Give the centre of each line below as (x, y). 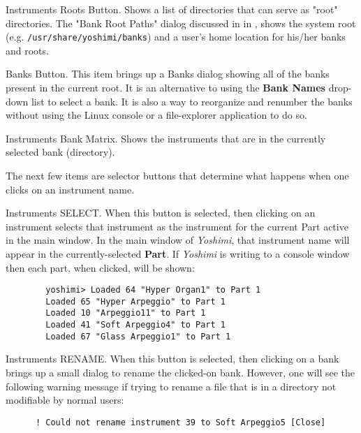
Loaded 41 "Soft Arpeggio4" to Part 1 (135, 325)
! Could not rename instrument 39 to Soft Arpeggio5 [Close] (180, 422)
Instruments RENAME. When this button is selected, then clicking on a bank (172, 359)
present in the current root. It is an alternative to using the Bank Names (165, 88)
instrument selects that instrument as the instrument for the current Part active (177, 226)
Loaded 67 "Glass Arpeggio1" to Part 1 (138, 336)
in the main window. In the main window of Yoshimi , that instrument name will (178, 240)
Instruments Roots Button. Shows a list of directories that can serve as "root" (172, 9)
